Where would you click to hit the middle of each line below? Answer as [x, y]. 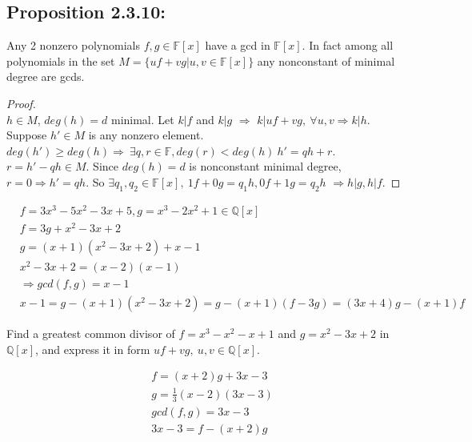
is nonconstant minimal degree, [265, 166]
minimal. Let [142, 119]
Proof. [21, 103]
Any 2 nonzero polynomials [73, 45]
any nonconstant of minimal [326, 60]
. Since [102, 166]
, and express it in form [93, 349]
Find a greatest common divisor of [91, 334]
